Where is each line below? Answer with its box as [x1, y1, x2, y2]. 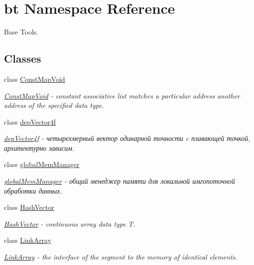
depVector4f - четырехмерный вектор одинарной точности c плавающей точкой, [4, 133, 251, 143]
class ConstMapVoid [4, 73, 65, 84]
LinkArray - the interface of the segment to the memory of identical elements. [4, 252, 238, 262]
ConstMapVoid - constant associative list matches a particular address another [4, 90, 240, 100]
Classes [4, 51, 41, 66]
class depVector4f [4, 116, 56, 127]
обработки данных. [4, 185, 62, 196]
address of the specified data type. [4, 100, 104, 110]
